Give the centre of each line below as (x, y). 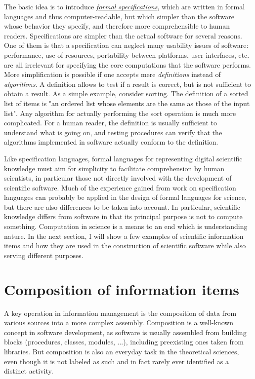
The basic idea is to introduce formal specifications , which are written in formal (125, 6)
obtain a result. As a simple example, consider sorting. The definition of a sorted (126, 94)
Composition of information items (122, 289)
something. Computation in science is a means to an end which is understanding (126, 226)
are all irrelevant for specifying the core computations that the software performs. (127, 64)
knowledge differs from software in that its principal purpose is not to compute (123, 216)
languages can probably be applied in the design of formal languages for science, (125, 197)
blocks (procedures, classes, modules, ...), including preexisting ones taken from (124, 342)
